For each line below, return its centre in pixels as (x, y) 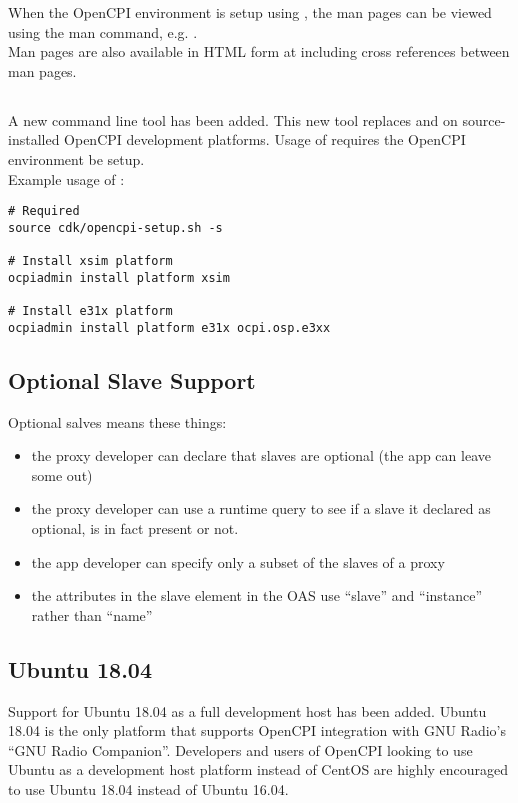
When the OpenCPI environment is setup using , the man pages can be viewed (250, 12)
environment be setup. (76, 158)
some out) (62, 474)
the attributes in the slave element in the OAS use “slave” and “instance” (257, 595)
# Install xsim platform (90, 261)
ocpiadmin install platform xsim (119, 277)
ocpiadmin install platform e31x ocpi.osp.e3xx (169, 327)
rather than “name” (92, 614)
